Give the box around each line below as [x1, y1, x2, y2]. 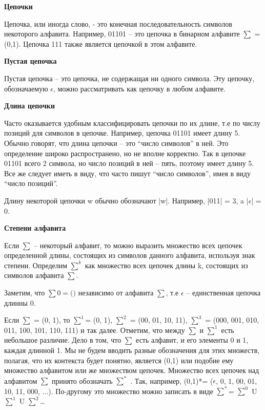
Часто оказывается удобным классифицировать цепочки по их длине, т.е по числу [4, 117, 260, 128]
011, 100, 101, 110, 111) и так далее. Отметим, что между [4, 324, 185, 335]
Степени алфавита [4, 222, 66, 233]
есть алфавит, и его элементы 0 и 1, [136, 334, 249, 345]
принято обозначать [52, 375, 113, 386]
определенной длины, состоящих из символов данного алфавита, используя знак [4, 250, 255, 260]
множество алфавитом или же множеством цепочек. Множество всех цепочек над [4, 365, 259, 376]
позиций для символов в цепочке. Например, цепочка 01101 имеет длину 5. [4, 127, 240, 138]
